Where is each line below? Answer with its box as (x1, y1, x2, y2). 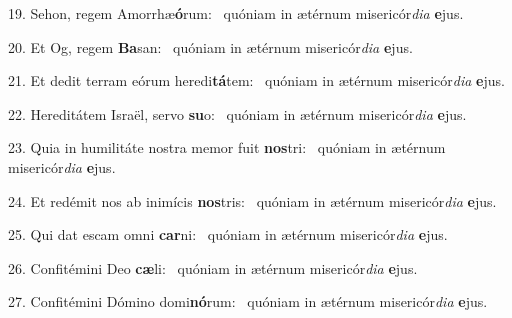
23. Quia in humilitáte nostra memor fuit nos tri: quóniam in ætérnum (8, 137, 446, 158)
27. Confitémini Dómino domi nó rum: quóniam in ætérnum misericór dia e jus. (8, 291, 488, 312)
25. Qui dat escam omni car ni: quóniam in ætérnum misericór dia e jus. (8, 224, 448, 245)
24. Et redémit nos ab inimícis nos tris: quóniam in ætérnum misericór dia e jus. (8, 190, 497, 211)
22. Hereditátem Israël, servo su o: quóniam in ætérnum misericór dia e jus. (8, 103, 467, 124)
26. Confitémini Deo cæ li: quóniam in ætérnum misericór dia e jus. (8, 257, 418, 278)
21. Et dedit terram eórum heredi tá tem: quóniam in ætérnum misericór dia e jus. (8, 70, 505, 91)
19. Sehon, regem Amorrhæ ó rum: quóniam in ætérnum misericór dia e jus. (8, 3, 464, 23)
